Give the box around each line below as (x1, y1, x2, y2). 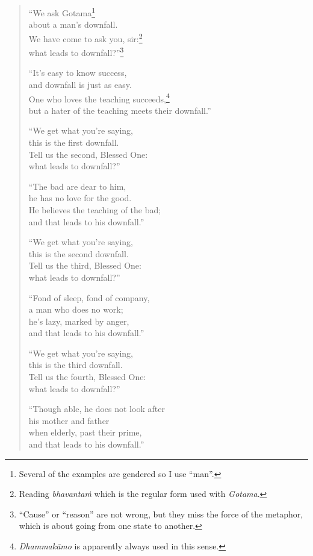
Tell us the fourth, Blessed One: (28, 370, 146, 383)
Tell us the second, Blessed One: (28, 148, 148, 160)
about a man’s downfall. (28, 18, 118, 31)
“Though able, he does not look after (28, 402, 165, 415)
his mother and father (28, 414, 110, 426)
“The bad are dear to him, (28, 180, 126, 192)
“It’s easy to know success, (28, 66, 127, 79)
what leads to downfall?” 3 (28, 45, 124, 58)
